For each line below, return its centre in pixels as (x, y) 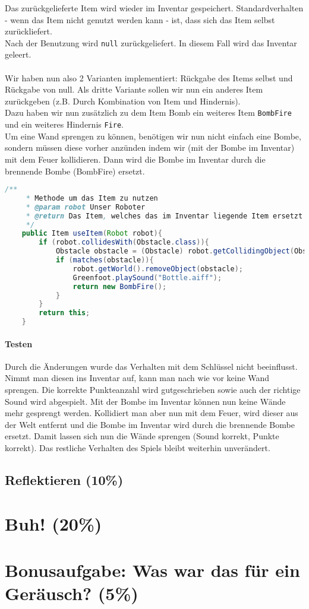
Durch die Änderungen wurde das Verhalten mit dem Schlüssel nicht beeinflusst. (151, 366)
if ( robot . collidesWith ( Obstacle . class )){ (124, 242)
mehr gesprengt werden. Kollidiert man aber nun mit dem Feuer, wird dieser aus (152, 413)
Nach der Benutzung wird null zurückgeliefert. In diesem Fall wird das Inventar (151, 42)
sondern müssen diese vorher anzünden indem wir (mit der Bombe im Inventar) (150, 148)
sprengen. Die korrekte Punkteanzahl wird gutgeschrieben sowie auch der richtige (153, 390)
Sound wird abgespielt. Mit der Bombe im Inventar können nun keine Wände (145, 401)
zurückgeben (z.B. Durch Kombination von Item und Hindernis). (123, 101)
